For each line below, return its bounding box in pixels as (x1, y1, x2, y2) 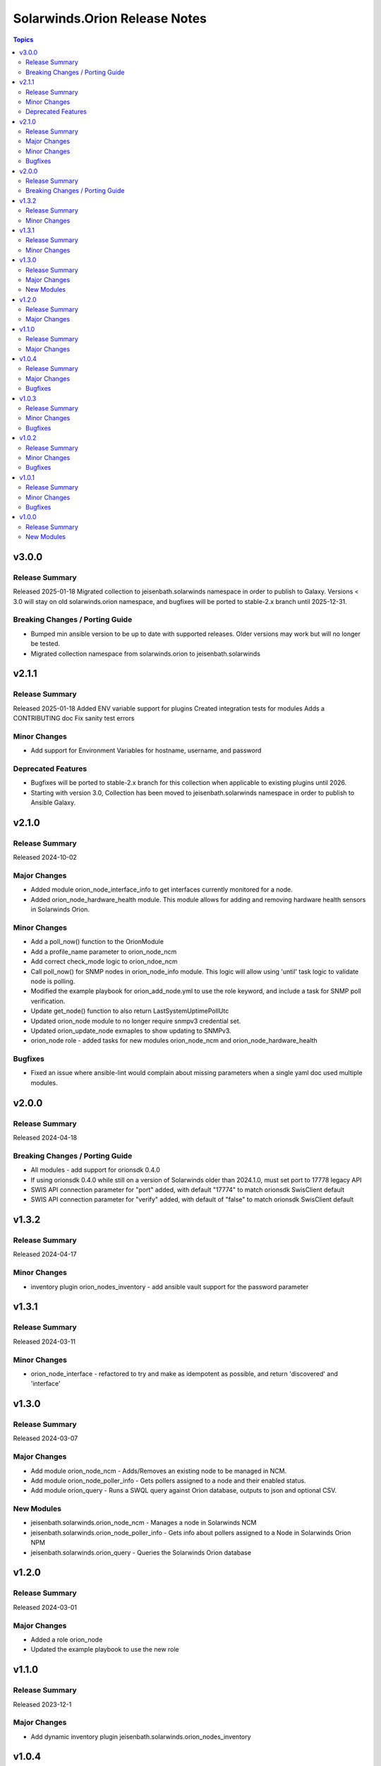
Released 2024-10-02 (13, 853, 78, 862)
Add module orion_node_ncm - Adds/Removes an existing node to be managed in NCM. (30, 1466, 287, 1475)
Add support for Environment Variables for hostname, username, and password (30, 746, 262, 755)
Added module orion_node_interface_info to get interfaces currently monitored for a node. (30, 885, 293, 894)
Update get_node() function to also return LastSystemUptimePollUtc (30, 1007, 229, 1015)
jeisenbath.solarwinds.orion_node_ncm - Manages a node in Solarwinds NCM (30, 1519, 257, 1527)
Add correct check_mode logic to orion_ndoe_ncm (30, 957, 178, 966)
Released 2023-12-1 (13, 1700, 72, 1709)
